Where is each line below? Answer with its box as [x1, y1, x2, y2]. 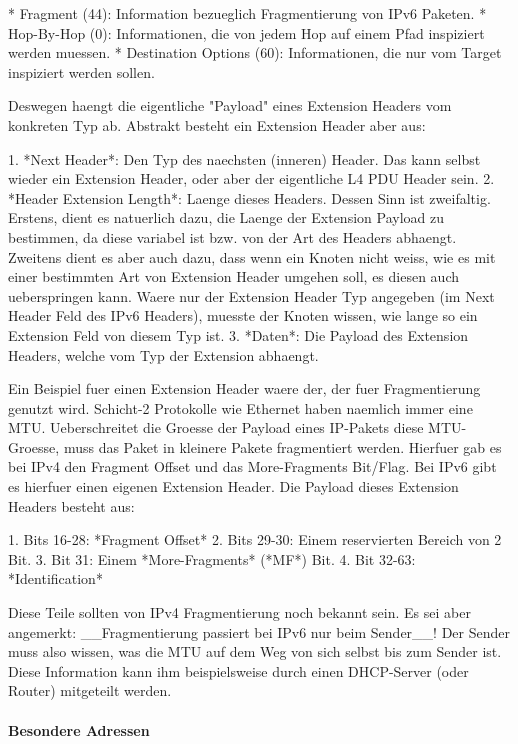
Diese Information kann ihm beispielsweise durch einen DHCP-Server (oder [8, 660, 469, 681]
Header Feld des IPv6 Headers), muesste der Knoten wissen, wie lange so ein [8, 305, 478, 326]
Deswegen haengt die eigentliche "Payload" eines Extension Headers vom [8, 95, 452, 116]
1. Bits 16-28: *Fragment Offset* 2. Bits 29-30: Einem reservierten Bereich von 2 [8, 529, 502, 550]
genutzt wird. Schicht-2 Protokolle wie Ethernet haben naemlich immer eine [8, 397, 473, 418]
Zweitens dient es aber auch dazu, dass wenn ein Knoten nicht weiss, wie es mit [8, 246, 496, 267]
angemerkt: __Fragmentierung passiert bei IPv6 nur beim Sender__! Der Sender [8, 621, 510, 642]
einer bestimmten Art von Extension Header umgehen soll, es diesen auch [8, 266, 459, 287]
